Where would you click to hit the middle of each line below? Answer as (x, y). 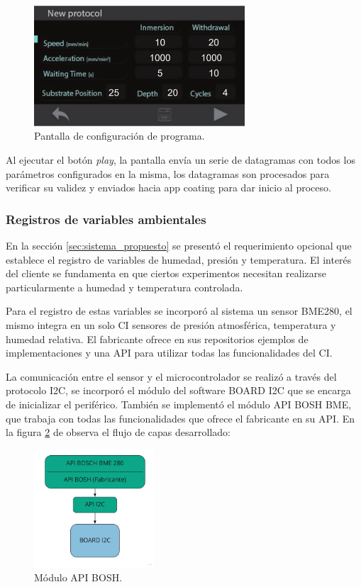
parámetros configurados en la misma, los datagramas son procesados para (168, 173)
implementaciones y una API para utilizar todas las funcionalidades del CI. (169, 353)
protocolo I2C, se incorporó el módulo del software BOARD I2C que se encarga (178, 390)
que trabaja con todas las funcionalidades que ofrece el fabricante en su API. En (180, 418)
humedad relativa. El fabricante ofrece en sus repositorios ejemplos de (157, 339)
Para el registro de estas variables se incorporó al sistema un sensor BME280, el (179, 311)
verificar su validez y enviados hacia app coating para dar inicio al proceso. (168, 188)
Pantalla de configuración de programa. (120, 136)
